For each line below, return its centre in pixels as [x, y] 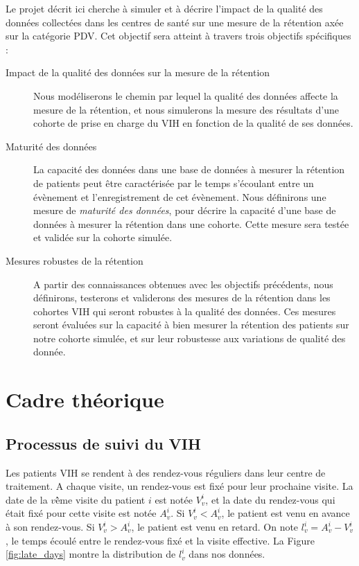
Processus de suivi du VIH [103, 443]
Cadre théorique [85, 399]
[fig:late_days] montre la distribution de [91, 554]
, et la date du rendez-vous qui [270, 499]
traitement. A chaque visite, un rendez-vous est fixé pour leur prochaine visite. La [179, 486]
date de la [27, 499]
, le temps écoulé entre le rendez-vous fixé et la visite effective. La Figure [160, 540]
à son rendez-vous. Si [50, 527]
